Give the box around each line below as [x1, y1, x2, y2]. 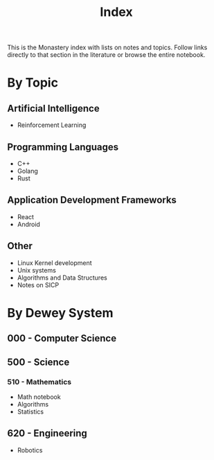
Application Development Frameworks [7, 194, 177, 206]
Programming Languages [7, 141, 119, 153]
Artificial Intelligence [7, 102, 100, 114]
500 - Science [7, 356, 70, 368]
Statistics [17, 407, 44, 416]
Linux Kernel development [17, 258, 92, 267]
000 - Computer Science [7, 332, 116, 344]
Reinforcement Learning [17, 121, 87, 129]
